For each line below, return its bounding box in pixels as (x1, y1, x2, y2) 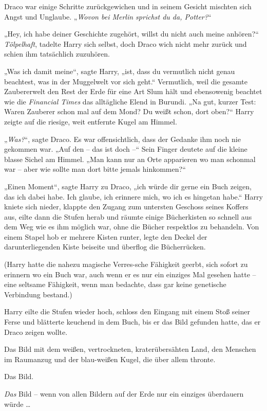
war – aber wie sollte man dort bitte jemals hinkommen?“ (4, 164, 186, 174)
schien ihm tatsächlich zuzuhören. (4, 48, 110, 59)
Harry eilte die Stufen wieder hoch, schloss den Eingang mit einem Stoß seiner (4, 306, 250, 317)
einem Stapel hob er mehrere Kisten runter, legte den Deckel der (4, 231, 207, 242)
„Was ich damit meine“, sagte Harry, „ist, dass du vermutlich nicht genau (4, 65, 235, 76)
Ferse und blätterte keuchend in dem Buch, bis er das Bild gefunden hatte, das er (4, 316, 261, 327)
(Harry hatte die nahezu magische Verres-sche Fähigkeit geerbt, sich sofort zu (4, 259, 248, 270)
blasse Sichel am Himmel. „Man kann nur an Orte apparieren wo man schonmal (4, 153, 256, 164)
